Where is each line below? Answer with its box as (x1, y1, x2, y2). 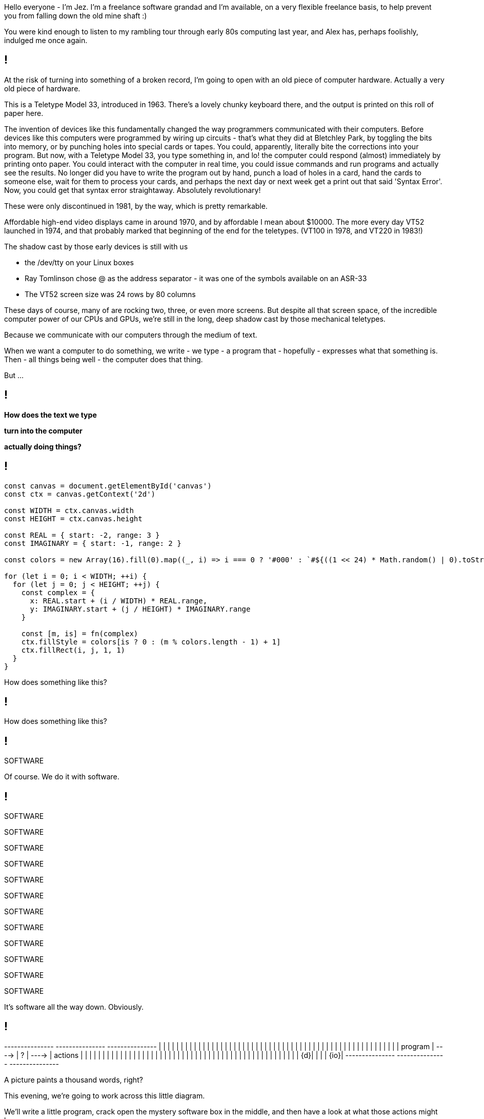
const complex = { (21, 588, 95, 597)
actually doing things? (4, 442, 82, 451)
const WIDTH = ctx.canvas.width (4, 506, 134, 515)
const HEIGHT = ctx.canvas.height (4, 514, 143, 523)
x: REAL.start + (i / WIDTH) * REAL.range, (30, 596, 208, 605)
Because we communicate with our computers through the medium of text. (4, 330, 257, 339)
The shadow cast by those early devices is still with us (4, 242, 188, 251)
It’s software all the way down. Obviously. (4, 1003, 144, 1012)
